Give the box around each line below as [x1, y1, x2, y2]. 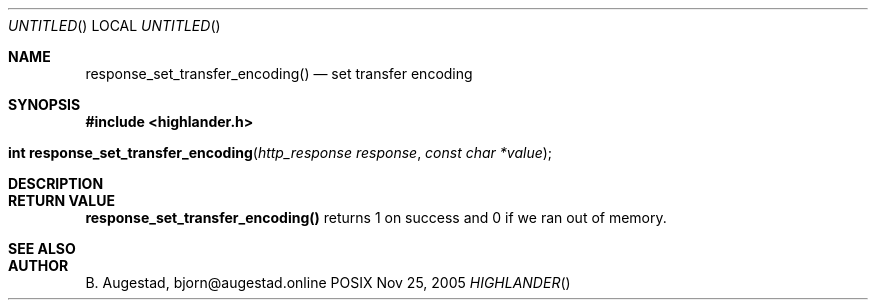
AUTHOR [8, 257, 69, 274]
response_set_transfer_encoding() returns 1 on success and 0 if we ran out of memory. [85, 209, 667, 226]
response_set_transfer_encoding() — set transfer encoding [85, 65, 473, 82]
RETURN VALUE [8, 192, 115, 209]
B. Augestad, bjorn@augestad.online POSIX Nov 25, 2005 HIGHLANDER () [85, 274, 571, 291]
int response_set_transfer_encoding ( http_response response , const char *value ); [8, 144, 553, 161]
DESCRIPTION [8, 175, 104, 192]
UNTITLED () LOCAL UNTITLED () [8, 17, 221, 34]
